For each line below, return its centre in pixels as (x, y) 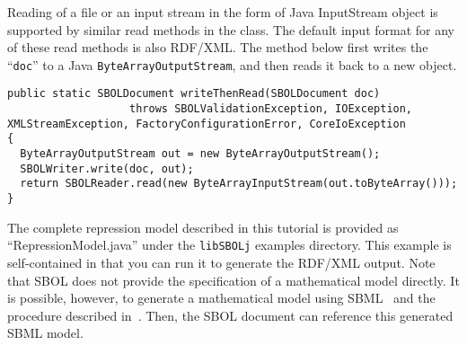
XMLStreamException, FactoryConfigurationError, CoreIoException (207, 124)
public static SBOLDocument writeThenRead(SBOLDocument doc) (194, 94)
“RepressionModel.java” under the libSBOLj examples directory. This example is (229, 245)
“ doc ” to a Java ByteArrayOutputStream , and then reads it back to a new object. (232, 64)
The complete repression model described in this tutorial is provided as (203, 227)
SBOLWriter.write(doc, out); (107, 168)
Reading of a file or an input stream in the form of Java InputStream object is (223, 12)
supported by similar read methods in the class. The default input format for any (231, 29)
